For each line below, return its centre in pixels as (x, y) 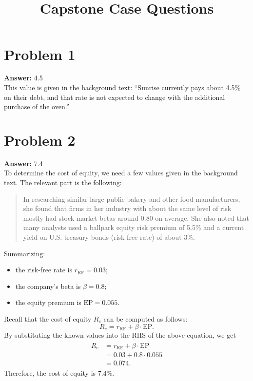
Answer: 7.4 (23, 163)
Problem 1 (40, 54)
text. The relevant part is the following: (63, 182)
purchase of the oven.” (37, 106)
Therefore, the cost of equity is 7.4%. (59, 373)
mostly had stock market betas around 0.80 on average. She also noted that (136, 218)
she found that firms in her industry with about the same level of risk (127, 208)
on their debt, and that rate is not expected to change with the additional (115, 97)
